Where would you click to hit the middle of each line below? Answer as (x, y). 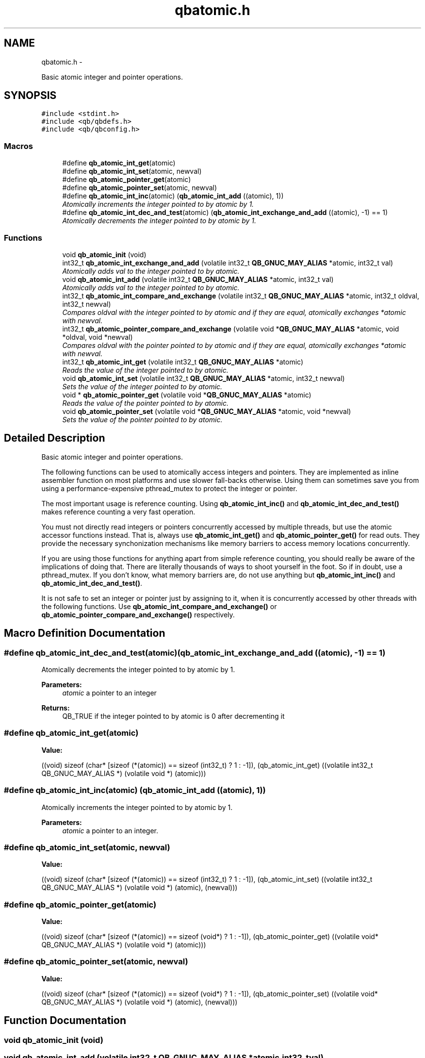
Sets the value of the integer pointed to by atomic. (142, 386)
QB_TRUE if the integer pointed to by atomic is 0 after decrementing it (173, 716)
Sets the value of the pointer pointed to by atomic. (142, 419)
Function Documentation (65, 1021)
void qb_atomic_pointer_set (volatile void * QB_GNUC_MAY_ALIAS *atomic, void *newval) (207, 411)
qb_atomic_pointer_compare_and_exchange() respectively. (138, 614)
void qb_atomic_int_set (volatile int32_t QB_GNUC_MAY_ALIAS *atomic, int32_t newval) (204, 378)
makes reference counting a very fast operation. (118, 512)
